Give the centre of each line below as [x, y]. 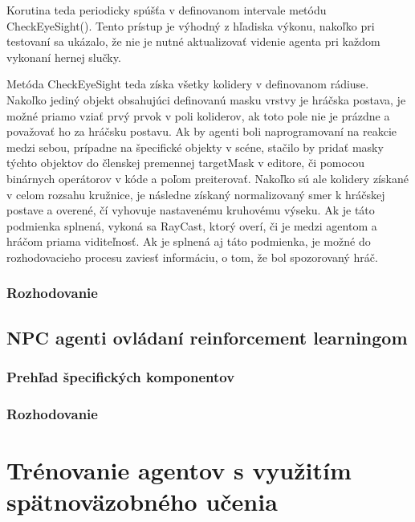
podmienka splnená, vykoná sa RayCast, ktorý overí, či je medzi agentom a [192, 225]
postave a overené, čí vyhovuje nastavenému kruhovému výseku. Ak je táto [191, 210]
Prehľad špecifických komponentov [121, 377]
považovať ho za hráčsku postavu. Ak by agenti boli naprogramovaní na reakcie [202, 131]
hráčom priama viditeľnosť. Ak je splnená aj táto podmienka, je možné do [189, 241]
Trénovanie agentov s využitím [179, 470]
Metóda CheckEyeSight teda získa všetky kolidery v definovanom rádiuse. [188, 84]
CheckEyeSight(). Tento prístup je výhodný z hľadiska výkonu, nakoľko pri [191, 25]
